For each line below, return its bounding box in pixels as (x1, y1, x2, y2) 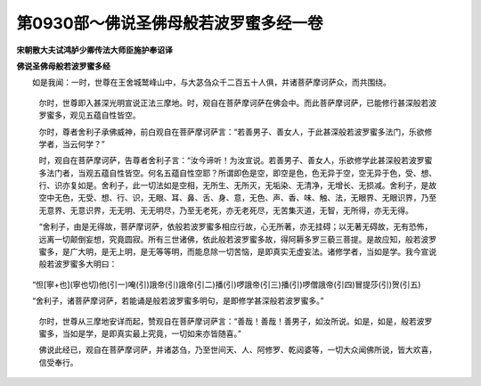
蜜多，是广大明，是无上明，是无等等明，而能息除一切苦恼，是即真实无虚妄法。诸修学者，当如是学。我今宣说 (38, 246, 436, 258)
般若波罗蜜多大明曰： (38, 259, 118, 269)
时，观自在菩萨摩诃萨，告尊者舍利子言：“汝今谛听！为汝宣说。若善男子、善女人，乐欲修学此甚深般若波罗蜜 (38, 155, 433, 166)
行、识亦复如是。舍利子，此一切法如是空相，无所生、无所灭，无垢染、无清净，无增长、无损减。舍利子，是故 (38, 180, 436, 191)
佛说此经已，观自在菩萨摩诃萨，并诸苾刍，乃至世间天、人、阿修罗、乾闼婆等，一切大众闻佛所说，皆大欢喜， (38, 344, 436, 356)
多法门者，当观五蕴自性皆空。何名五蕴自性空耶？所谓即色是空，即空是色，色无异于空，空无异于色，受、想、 (38, 168, 436, 178)
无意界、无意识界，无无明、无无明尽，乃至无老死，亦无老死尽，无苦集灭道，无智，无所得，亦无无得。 (38, 205, 413, 216)
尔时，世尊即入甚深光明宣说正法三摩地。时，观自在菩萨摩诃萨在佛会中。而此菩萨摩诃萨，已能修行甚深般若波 (38, 97, 436, 108)
